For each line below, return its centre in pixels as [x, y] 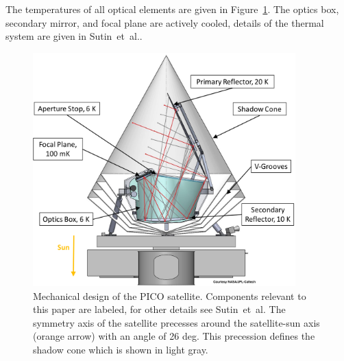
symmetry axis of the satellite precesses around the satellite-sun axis [176, 322]
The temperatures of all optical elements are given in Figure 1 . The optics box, [172, 9]
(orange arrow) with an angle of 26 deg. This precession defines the [174, 336]
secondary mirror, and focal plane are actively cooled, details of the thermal [165, 22]
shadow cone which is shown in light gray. [121, 349]
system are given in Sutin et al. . [74, 36]
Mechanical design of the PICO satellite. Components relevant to [170, 295]
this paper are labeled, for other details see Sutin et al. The [159, 309]
